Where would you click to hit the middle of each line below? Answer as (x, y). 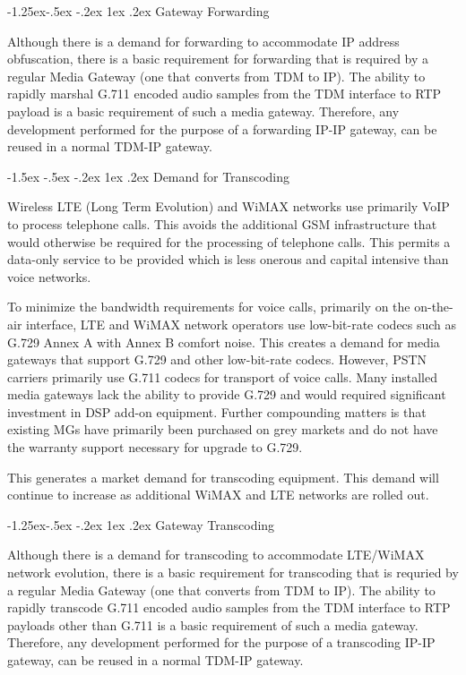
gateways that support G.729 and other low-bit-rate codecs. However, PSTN (217, 359)
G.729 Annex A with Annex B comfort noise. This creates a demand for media (224, 342)
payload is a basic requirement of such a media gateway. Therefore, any (203, 111)
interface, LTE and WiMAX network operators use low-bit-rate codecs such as (242, 324)
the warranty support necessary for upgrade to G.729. (155, 447)
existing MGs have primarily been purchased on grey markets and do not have (223, 429)
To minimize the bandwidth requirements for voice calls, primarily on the (209, 307)
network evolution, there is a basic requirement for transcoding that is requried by (233, 572)
